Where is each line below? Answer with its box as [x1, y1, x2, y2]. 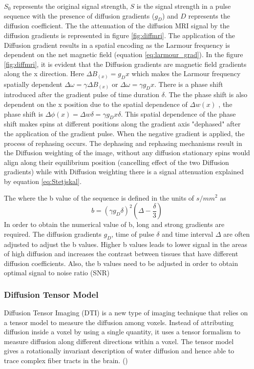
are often [223, 228, 250, 239]
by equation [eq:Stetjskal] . [4, 176, 82, 186]
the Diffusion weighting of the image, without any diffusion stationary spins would [4, 147, 250, 158]
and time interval [162, 228, 213, 239]
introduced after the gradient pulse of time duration [4, 89, 159, 100]
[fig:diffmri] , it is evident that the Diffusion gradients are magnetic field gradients [4, 59, 247, 69]
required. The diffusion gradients [4, 228, 102, 239]
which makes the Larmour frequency [131, 68, 241, 79]
